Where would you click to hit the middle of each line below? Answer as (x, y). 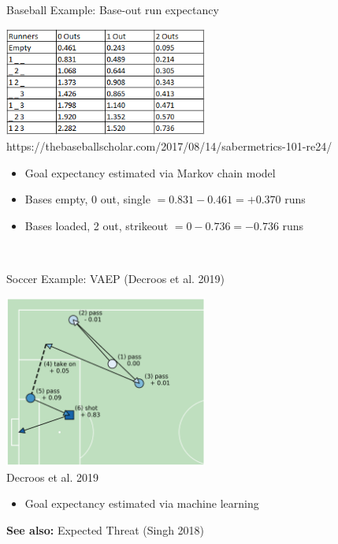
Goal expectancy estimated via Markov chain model (150, 172)
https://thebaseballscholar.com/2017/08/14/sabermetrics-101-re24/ (169, 145)
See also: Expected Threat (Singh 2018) (106, 529)
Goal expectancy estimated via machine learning (142, 503)
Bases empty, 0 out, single (87, 199)
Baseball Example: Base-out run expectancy (113, 9)
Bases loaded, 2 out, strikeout (97, 225)
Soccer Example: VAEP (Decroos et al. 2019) (116, 278)
